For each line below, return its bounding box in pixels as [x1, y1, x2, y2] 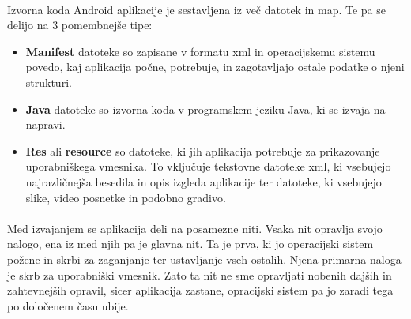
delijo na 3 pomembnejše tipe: [7, 17, 153, 33]
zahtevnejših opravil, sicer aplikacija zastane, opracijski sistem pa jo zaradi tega [7, 282, 394, 298]
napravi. [25, 116, 66, 133]
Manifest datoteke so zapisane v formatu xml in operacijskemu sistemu [25, 43, 375, 59]
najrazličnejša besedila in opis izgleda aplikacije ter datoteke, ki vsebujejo [25, 173, 382, 190]
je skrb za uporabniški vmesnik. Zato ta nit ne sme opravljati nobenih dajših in [7, 266, 392, 283]
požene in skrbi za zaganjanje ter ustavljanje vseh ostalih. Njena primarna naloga [7, 250, 402, 267]
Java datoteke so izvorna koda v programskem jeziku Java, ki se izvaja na [25, 100, 386, 117]
